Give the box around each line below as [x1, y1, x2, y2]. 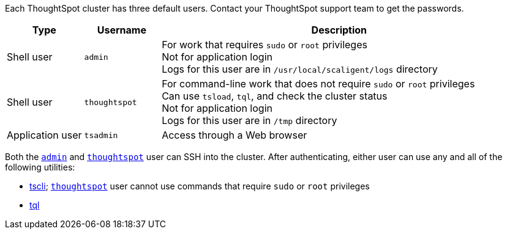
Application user [7, 129, 82, 141]
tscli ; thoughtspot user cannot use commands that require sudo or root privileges [29, 181, 370, 191]
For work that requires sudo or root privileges [162, 38, 367, 51]
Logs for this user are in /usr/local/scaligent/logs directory [162, 63, 438, 75]
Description [311, 24, 367, 36]
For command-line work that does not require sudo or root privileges [162, 78, 475, 90]
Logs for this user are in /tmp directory [162, 114, 337, 126]
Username [97, 24, 146, 36]
